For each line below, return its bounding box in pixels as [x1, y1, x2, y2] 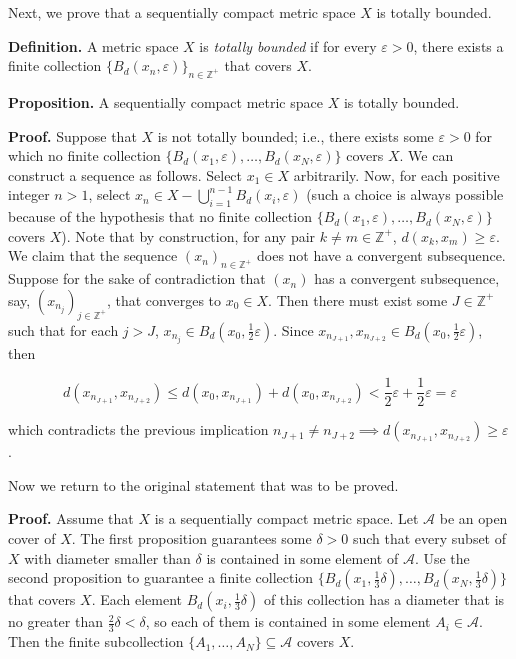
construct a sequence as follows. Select [8, 164, 243, 185]
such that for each [8, 319, 119, 340]
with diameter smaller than [24, 547, 191, 568]
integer [8, 184, 50, 205]
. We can [399, 145, 454, 166]
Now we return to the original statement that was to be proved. [8, 474, 399, 495]
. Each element [91, 589, 183, 610]
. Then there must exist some [268, 289, 448, 310]
